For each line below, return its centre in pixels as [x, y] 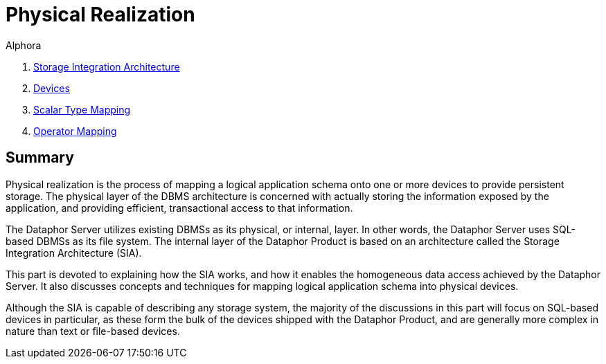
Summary [40, 158]
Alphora [24, 45]
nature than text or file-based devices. [93, 331]
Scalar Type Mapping [82, 109]
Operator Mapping [75, 131]
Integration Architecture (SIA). [74, 253]
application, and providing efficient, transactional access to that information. [179, 208]
